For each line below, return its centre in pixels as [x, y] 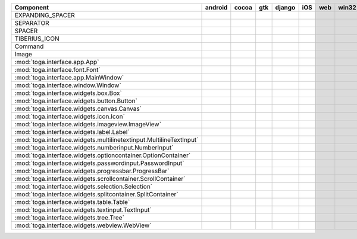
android [216, 7]
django [285, 7]
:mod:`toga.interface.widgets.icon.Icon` [70, 117]
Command [29, 46]
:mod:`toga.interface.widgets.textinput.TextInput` [83, 210]
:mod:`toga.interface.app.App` [57, 62]
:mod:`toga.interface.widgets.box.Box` [68, 93]
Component [32, 7]
